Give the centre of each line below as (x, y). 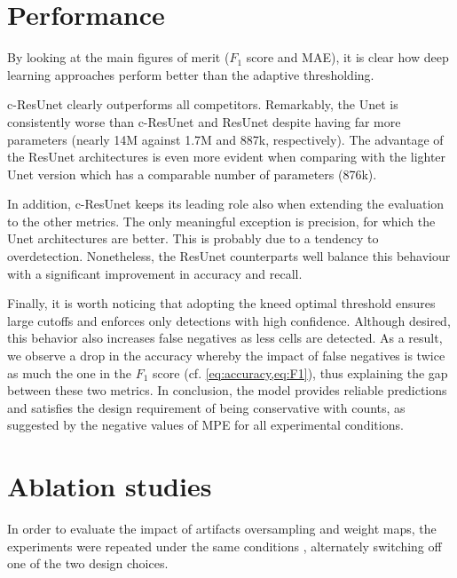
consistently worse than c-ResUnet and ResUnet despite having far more (204, 121)
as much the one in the (70, 372)
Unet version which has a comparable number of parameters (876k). (192, 174)
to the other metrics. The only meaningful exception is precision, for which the (221, 221)
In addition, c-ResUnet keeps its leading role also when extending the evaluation (226, 204)
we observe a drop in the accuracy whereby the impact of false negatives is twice (226, 356)
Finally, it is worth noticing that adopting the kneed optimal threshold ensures (221, 303)
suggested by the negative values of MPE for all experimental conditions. (205, 425)
